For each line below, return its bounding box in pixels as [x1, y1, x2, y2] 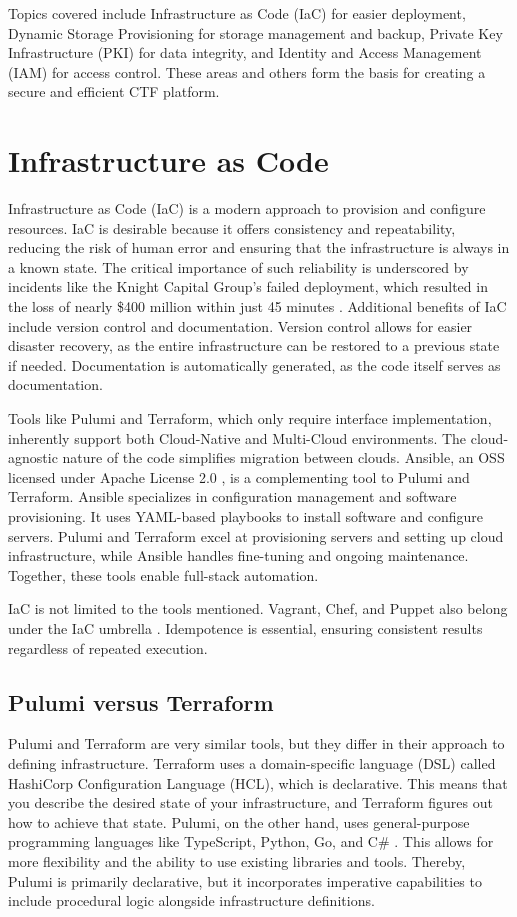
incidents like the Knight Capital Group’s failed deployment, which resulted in [8, 276, 488, 297]
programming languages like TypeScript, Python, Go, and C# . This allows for [8, 831, 494, 852]
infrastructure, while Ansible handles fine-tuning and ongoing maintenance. [8, 545, 469, 566]
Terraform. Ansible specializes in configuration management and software [8, 486, 457, 507]
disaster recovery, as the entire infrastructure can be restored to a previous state [8, 335, 500, 356]
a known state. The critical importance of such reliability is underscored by [8, 256, 469, 277]
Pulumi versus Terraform [8, 686, 274, 717]
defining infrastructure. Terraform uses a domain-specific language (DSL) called [8, 752, 496, 773]
